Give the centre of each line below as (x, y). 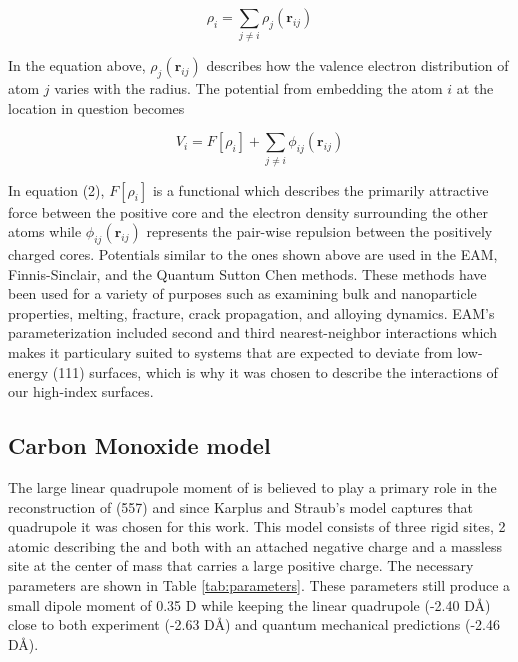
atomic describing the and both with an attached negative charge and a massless (255, 545)
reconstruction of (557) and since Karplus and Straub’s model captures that (240, 506)
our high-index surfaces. (81, 391)
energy (28, 371)
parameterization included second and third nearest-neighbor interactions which (252, 332)
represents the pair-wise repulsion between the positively (319, 231)
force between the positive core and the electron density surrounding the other (248, 211)
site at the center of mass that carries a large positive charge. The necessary (241, 565)
